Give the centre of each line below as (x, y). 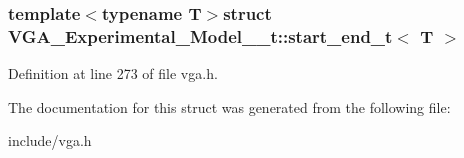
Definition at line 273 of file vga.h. (113, 73)
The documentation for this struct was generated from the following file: (229, 106)
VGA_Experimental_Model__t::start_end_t (200, 35)
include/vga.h (50, 140)
